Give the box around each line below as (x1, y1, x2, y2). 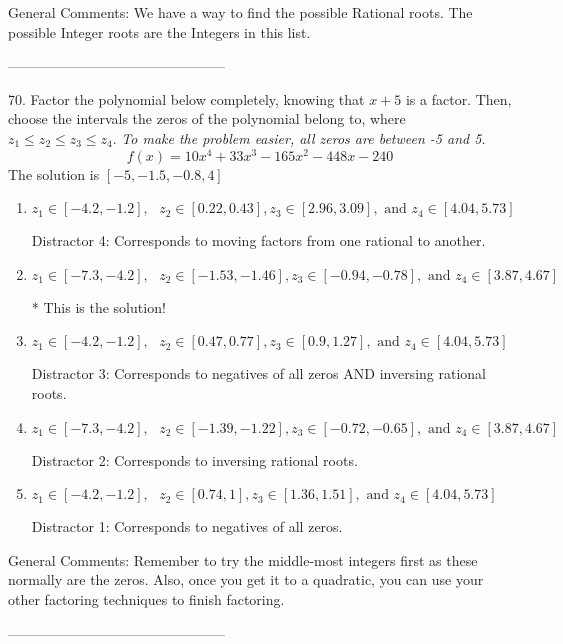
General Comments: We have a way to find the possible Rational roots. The (8, 2, 473, 22)
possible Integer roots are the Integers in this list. (8, 21, 311, 42)
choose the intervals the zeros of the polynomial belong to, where (8, 108, 406, 129)
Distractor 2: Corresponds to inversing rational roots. (31, 449, 358, 470)
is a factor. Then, (405, 88, 512, 109)
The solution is (8, 163, 100, 184)
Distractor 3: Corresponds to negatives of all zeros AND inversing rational (31, 363, 486, 384)
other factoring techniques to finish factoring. (8, 588, 285, 609)
